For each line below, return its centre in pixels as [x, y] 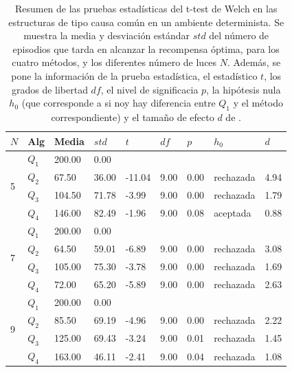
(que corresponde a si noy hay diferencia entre [119, 103]
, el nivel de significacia [149, 89]
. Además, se [254, 62]
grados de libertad [49, 89]
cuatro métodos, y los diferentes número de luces [114, 62]
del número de [239, 35]
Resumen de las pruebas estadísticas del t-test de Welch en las [146, 8]
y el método [258, 103]
